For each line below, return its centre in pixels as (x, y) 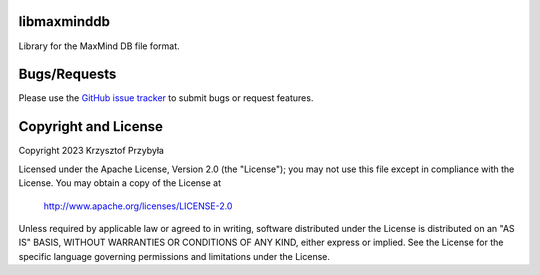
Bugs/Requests (67, 74)
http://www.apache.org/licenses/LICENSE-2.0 (138, 206)
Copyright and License (91, 126)
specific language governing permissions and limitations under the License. (174, 256)
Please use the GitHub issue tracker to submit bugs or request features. (166, 98)
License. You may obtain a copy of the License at (120, 183)
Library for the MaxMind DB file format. (99, 46)
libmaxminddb (64, 21)
